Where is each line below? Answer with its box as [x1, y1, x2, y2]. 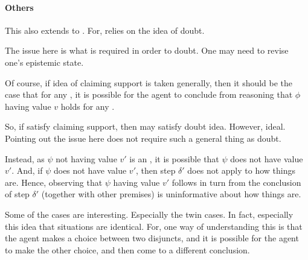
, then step [136, 164, 176, 177]
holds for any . [60, 100, 115, 112]
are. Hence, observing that [5, 176, 103, 188]
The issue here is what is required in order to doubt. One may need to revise [5, 44, 289, 57]
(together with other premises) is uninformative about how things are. [41, 188, 301, 200]
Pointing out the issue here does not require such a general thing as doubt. [5, 132, 281, 144]
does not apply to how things [187, 164, 296, 177]
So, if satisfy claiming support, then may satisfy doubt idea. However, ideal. [5, 120, 286, 133]
